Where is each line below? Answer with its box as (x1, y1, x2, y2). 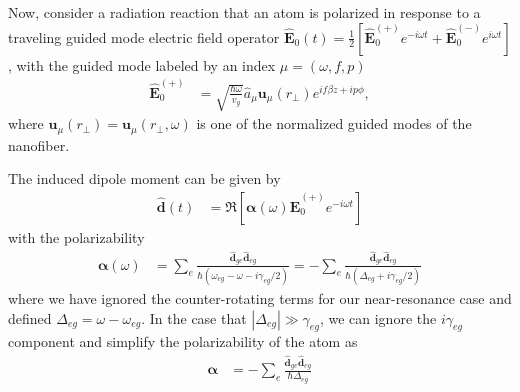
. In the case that (141, 307, 247, 328)
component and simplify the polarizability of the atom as (8, 331, 358, 352)
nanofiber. (8, 134, 70, 155)
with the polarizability (8, 226, 145, 247)
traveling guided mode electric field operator (8, 26, 280, 47)
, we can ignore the (319, 307, 437, 328)
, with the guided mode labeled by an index (8, 54, 276, 75)
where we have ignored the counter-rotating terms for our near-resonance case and (8, 288, 512, 309)
